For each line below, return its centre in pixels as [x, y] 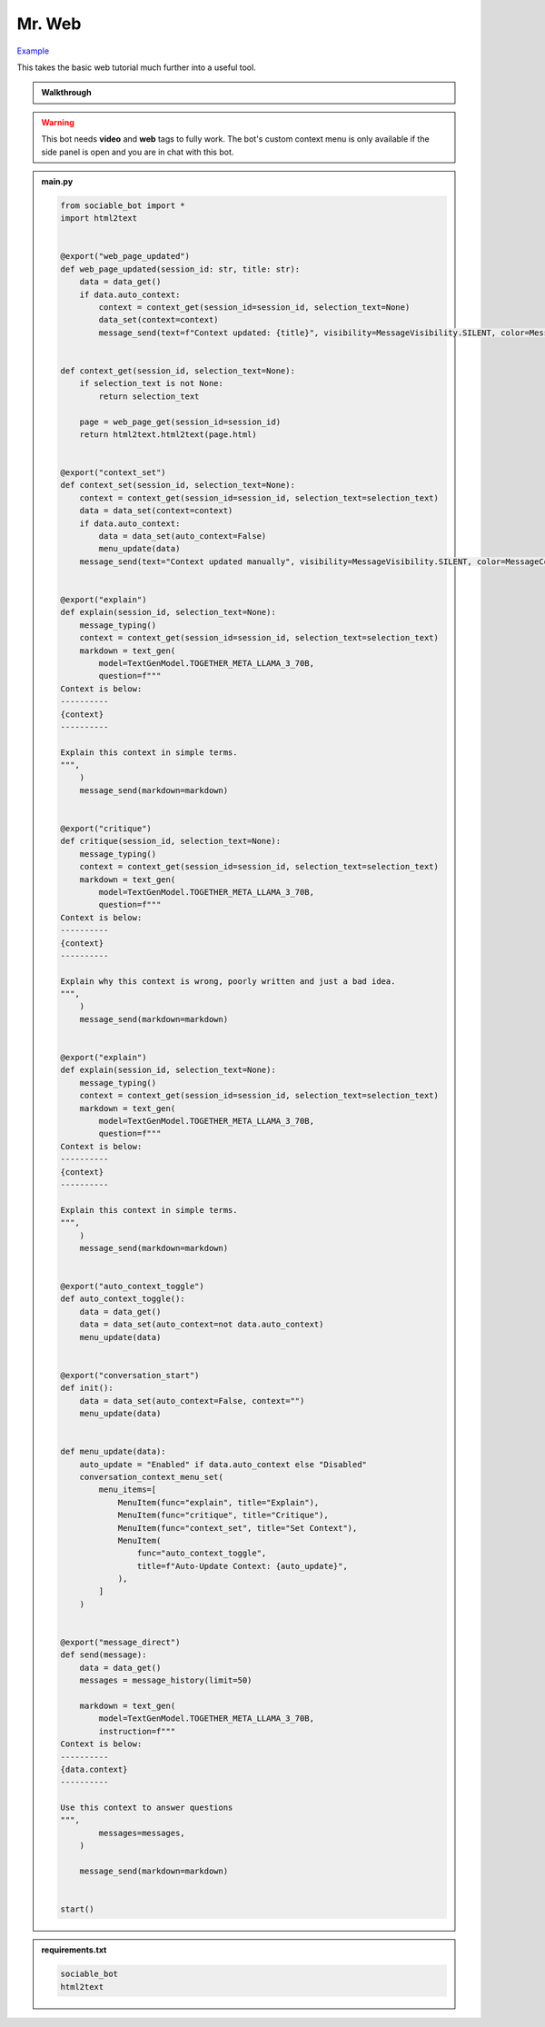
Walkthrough [66, 93]
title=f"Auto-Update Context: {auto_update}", [243, 1566]
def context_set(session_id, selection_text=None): [178, 485]
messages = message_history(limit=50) [166, 1680]
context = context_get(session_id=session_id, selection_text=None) [254, 308]
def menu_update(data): [114, 1452]
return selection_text [149, 396]
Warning [58, 122]
